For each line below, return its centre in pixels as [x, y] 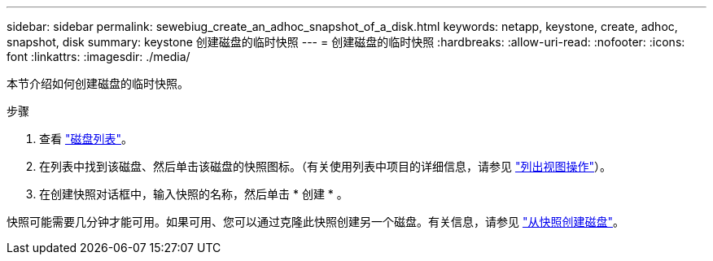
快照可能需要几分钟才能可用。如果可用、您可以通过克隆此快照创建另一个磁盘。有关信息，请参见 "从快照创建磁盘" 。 [315, 222]
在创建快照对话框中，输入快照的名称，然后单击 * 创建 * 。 [194, 194]
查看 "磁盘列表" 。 [86, 139]
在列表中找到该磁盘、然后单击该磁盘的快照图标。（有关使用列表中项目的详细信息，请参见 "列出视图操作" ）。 [325, 166]
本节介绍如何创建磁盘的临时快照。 [98, 83]
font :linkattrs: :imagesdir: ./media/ [98, 57]
